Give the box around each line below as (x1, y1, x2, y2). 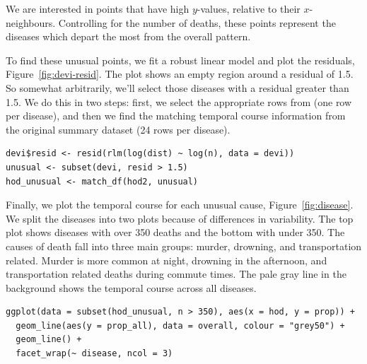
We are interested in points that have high (6, 1, 190, 16)
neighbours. (6, 15, 56, 30)
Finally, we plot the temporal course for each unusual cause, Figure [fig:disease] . (6, 197, 354, 212)
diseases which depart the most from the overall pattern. (6, 29, 251, 44)
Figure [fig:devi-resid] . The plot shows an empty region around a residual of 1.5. (6, 66, 354, 81)
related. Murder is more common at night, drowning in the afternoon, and (6, 252, 327, 267)
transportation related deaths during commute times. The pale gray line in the (6, 266, 346, 281)
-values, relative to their (197, 1, 301, 16)
